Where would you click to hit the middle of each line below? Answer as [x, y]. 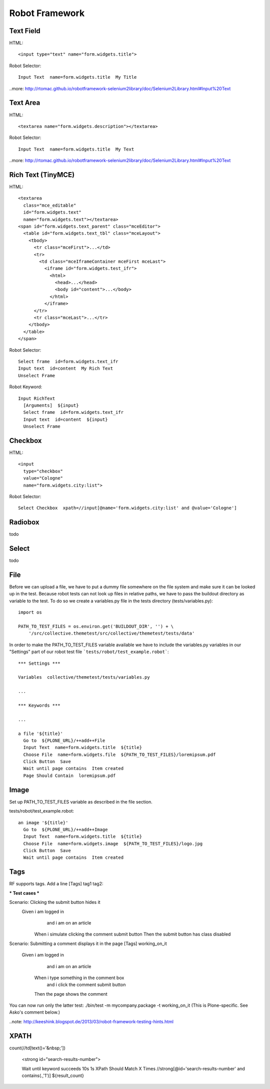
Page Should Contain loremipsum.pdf [69, 775]
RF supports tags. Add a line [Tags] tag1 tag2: [56, 884]
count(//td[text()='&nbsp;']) [37, 1048]
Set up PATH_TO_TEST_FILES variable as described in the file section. [81, 802]
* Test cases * [24, 893]
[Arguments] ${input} [51, 405]
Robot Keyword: [26, 387]
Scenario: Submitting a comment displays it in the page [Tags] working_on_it [88, 944]
